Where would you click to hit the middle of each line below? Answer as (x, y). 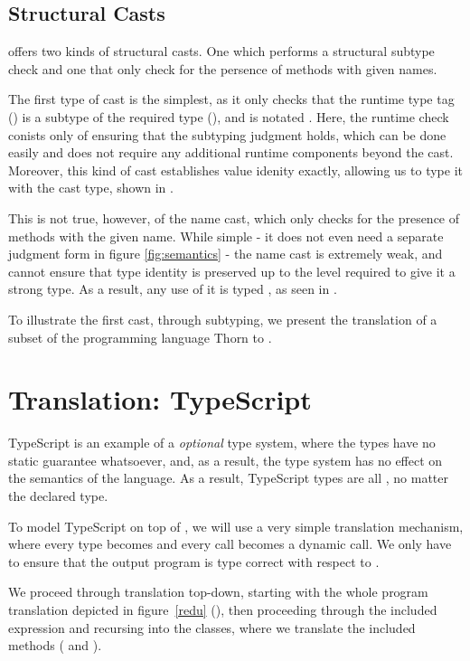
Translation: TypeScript (160, 399)
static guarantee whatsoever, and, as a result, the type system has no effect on (226, 460)
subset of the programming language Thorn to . (140, 337)
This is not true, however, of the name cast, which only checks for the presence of (234, 217)
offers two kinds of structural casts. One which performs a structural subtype (221, 51)
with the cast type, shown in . (91, 188)
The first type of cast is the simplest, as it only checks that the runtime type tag (231, 99)
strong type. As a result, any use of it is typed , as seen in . (173, 289)
